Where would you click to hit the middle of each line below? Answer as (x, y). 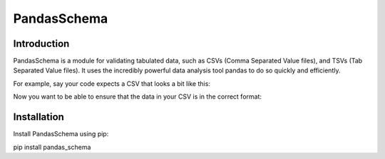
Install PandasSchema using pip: (61, 134)
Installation (38, 117)
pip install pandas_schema (52, 147)
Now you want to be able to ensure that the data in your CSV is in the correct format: (138, 97)
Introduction (41, 44)
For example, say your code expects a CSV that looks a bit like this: (112, 83)
